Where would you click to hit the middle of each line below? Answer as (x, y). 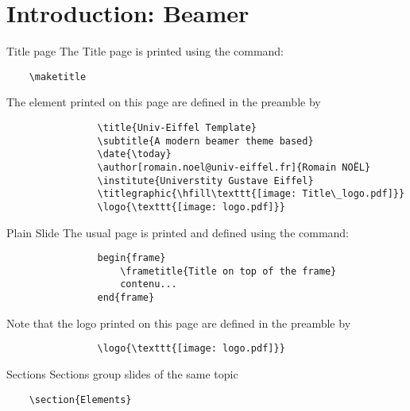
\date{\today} (134, 154)
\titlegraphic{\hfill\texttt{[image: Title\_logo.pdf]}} (251, 194)
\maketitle (58, 77)
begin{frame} (132, 258)
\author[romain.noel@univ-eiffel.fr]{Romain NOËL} (234, 167)
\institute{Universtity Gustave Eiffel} (205, 181)
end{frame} (126, 298)
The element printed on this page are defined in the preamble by (164, 102)
